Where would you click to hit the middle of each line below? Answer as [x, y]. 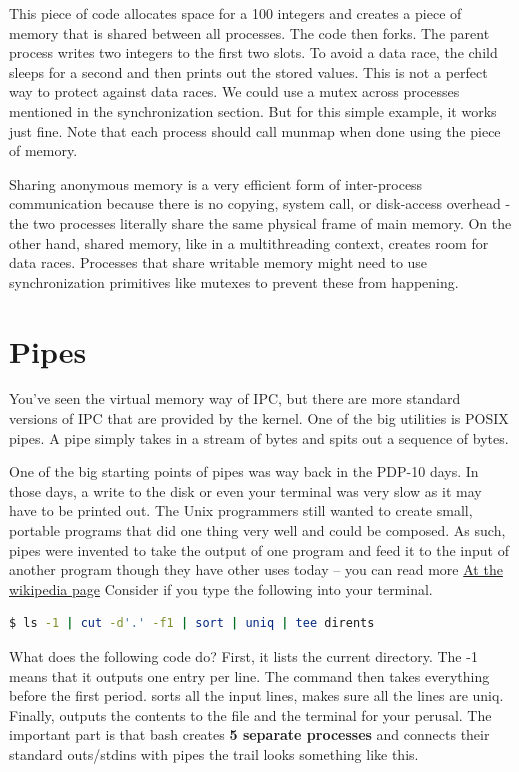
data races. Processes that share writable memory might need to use [218, 262]
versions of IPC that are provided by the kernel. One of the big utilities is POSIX [259, 418]
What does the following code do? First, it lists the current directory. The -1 [243, 655]
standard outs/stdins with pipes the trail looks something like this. [214, 753]
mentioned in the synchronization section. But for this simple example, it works [253, 110]
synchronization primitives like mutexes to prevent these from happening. [234, 281]
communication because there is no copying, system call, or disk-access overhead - [260, 203]
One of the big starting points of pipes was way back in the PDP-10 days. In [244, 471]
